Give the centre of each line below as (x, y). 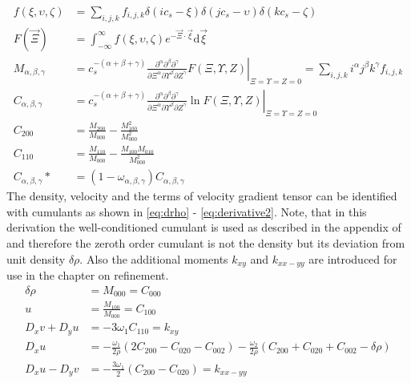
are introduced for (353, 258)
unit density (36, 258)
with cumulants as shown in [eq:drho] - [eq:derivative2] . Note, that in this (187, 211)
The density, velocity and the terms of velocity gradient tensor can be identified (202, 196)
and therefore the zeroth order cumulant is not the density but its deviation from (206, 242)
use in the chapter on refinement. (88, 275)
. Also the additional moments (154, 258)
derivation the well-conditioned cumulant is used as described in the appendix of (204, 227)
